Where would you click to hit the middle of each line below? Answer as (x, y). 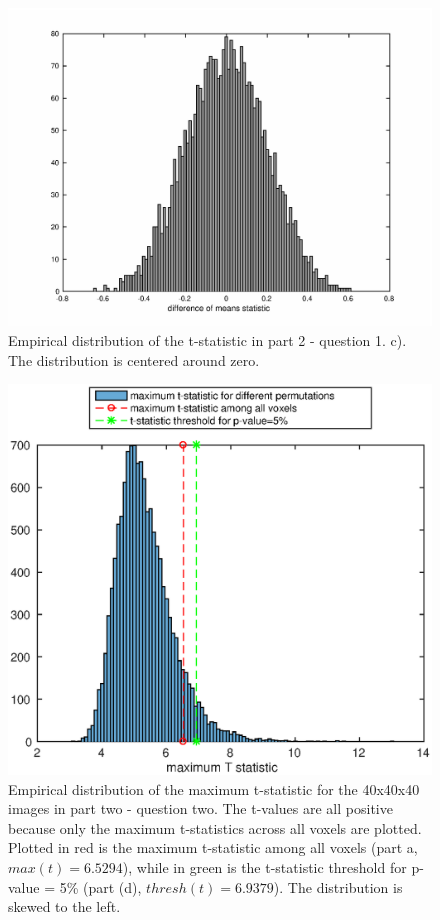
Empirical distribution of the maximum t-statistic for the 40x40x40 (214, 788)
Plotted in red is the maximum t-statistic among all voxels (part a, (213, 847)
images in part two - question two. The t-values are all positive (200, 808)
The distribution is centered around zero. (134, 359)
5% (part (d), (100, 886)
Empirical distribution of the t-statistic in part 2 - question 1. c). (207, 340)
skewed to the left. (64, 906)
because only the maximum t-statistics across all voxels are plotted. (215, 827)
